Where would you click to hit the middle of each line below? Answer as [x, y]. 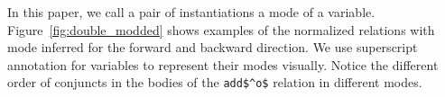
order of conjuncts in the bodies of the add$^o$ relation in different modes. [215, 82]
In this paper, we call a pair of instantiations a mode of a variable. [191, 12]
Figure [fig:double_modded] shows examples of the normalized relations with [221, 29]
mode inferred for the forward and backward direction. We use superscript [213, 47]
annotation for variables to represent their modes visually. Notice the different [223, 64]
